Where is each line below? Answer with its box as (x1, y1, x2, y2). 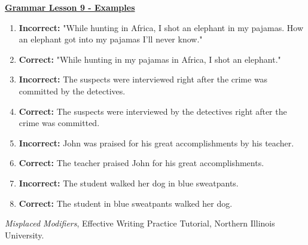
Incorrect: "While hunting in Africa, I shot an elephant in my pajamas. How (19, 21, 303, 33)
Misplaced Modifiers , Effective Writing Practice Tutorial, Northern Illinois (5, 217, 275, 229)
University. (5, 228, 44, 241)
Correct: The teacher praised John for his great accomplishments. (19, 157, 264, 169)
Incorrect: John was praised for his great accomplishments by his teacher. (19, 136, 294, 149)
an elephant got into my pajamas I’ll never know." (19, 33, 203, 45)
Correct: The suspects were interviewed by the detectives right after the (19, 105, 287, 117)
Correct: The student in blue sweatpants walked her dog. (19, 197, 233, 209)
